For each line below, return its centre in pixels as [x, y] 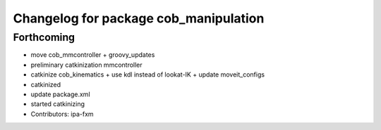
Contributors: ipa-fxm [62, 114]
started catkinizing [58, 104]
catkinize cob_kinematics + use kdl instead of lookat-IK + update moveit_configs [147, 74]
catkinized [46, 84]
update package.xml [61, 94]
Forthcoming [44, 37]
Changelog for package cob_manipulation [139, 18]
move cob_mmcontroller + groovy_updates [93, 55]
